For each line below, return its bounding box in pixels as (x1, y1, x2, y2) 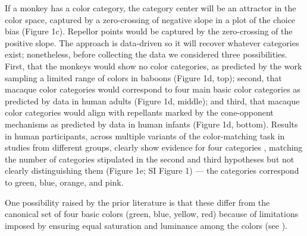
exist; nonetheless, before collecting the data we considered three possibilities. (5, 48, 287, 60)
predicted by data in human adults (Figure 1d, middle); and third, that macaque (5, 94, 300, 107)
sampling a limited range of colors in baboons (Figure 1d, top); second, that (5, 71, 282, 84)
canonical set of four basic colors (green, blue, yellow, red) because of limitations (5, 208, 299, 220)
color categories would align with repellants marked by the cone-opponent (5, 106, 274, 119)
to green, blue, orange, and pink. (5, 176, 124, 188)
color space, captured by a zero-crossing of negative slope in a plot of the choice (5, 13, 296, 25)
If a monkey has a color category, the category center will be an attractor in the (5, 2, 296, 14)
